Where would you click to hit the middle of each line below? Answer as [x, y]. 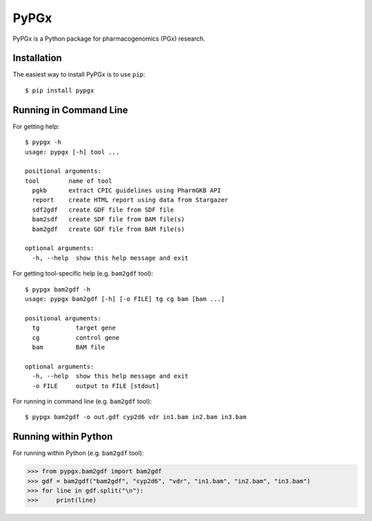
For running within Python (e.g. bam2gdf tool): [78, 453]
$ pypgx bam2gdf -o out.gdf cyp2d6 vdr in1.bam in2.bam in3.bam [136, 417]
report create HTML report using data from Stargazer [130, 200]
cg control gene [76, 337]
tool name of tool [69, 181]
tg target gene [74, 328]
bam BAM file [69, 347]
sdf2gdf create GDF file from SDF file [103, 210]
